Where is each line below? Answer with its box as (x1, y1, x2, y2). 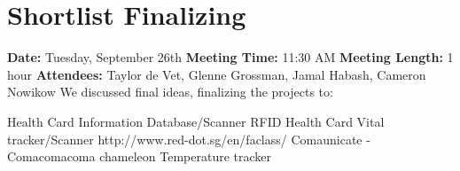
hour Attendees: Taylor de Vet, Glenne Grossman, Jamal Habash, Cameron (7, 65, 426, 83)
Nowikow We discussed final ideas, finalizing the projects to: (7, 82, 333, 101)
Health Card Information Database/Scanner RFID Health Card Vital (7, 112, 385, 130)
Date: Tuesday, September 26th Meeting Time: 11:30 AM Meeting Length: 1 (7, 48, 454, 66)
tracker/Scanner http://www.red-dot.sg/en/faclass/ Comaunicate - (7, 129, 370, 148)
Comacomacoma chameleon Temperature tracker (7, 147, 271, 166)
